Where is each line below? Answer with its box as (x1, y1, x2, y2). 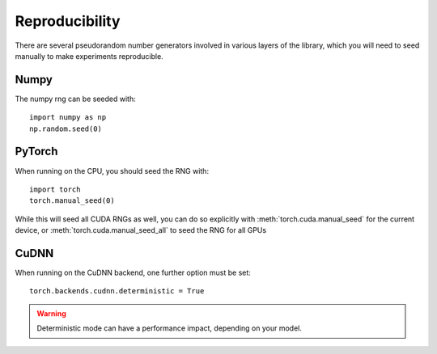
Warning (36, 308, 66, 318)
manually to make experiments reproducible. (15, 51, 163, 61)
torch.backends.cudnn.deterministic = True (29, 287, 205, 296)
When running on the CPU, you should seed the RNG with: (15, 166, 210, 175)
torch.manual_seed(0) (29, 196, 115, 205)
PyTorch (15, 145, 58, 158)
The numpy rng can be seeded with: (15, 94, 137, 103)
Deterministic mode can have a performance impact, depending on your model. (36, 323, 303, 333)
